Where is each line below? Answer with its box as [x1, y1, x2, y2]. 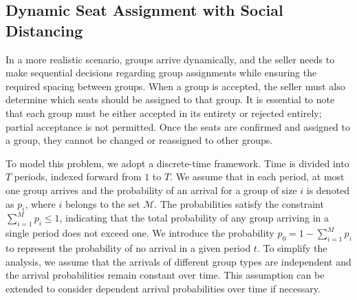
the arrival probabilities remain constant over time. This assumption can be [6, 268, 325, 282]
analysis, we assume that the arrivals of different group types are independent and [6, 254, 351, 268]
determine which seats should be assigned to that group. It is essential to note [6, 92, 335, 107]
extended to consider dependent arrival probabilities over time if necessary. [6, 281, 321, 295]
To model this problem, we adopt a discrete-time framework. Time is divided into [6, 156, 349, 170]
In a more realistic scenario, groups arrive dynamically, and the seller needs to [6, 52, 335, 66]
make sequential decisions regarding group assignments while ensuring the [6, 65, 317, 80]
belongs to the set [65, 196, 140, 211]
